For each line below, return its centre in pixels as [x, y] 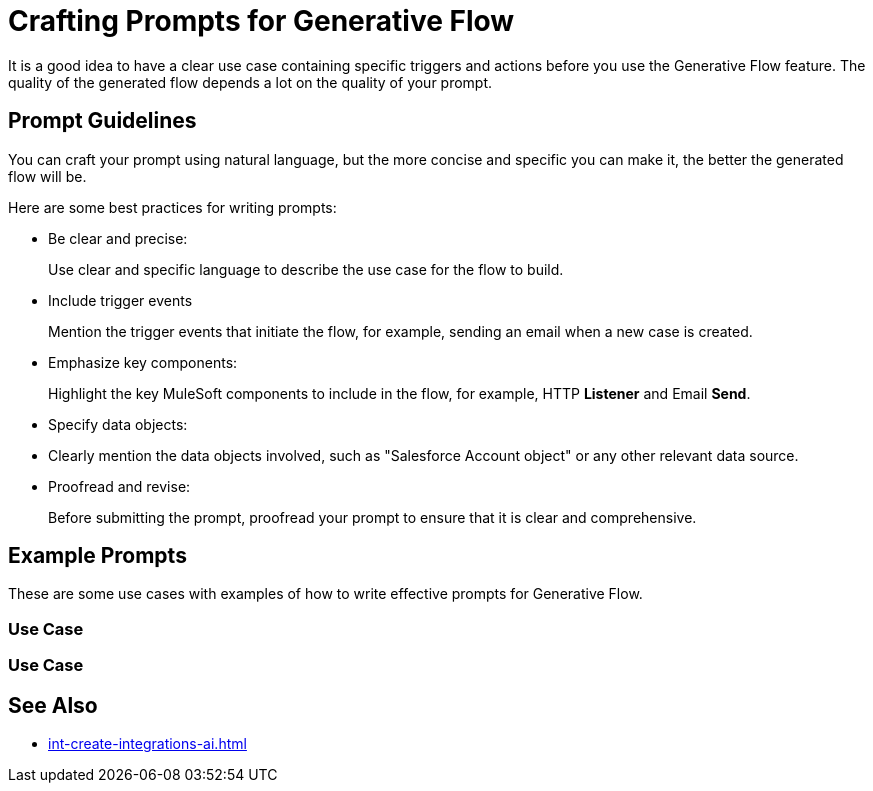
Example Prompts [97, 556]
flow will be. [47, 176]
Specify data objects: [118, 424]
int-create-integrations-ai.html [147, 744]
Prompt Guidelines [102, 121]
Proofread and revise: [119, 486]
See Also [53, 705]
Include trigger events [120, 300]
